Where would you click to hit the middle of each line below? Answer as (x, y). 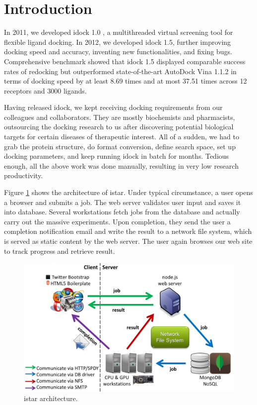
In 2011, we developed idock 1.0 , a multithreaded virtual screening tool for (119, 32)
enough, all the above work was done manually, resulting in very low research (121, 165)
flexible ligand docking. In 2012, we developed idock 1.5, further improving (118, 42)
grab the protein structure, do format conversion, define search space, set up (120, 146)
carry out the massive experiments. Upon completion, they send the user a (117, 221)
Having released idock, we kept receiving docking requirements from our (113, 107)
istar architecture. (51, 398)
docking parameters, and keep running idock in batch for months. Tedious (117, 156)
